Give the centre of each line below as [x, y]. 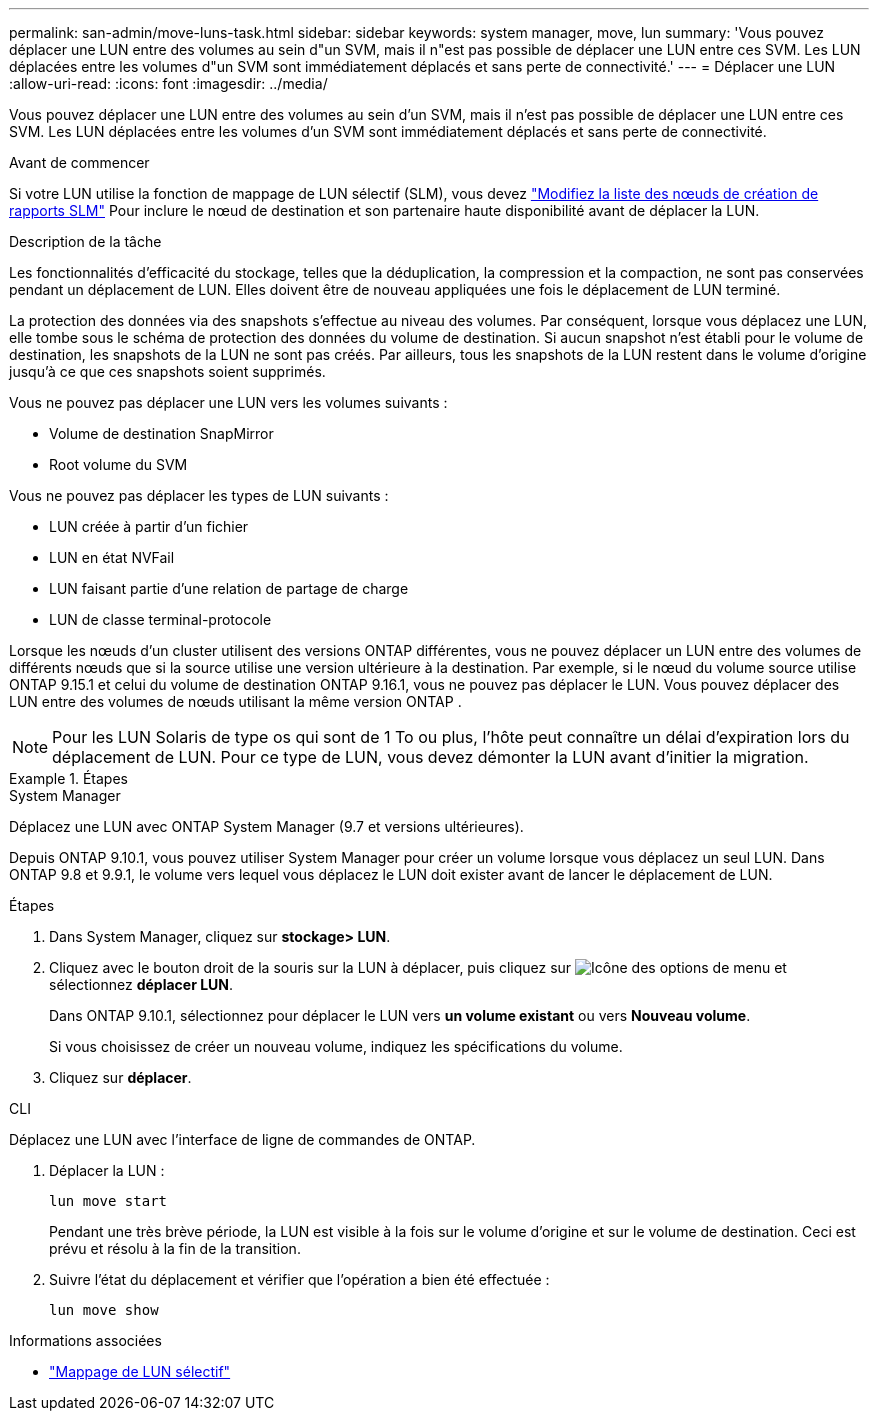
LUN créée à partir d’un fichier [149, 526]
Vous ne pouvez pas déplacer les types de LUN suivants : [199, 495]
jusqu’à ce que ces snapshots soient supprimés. [167, 371]
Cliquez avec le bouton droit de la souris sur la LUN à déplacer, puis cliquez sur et [418, 967]
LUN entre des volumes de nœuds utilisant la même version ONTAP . [235, 701]
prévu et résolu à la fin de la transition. [175, 1248]
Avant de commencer [79, 162]
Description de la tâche [85, 241]
